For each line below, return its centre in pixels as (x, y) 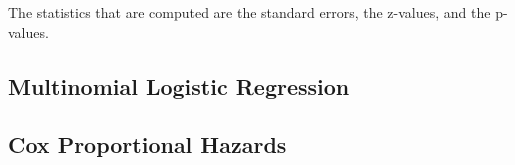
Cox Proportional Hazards (147, 144)
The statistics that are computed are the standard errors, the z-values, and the (249, 12)
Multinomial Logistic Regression (179, 85)
